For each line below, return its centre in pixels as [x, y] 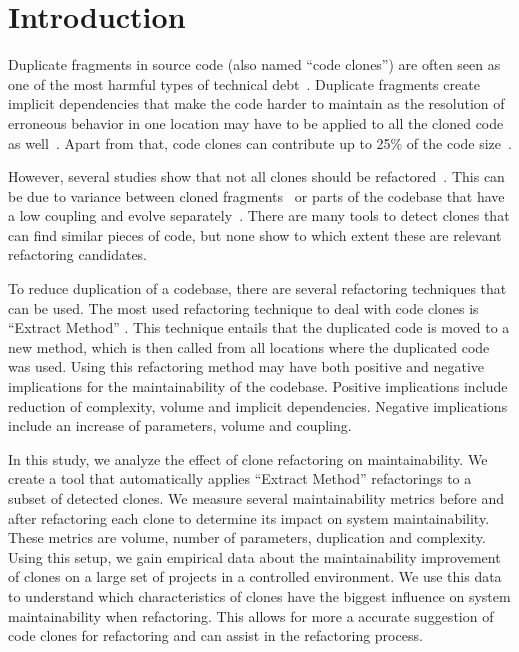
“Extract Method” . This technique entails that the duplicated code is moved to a [259, 327]
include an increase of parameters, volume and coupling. [180, 425]
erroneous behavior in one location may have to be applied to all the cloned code [256, 122]
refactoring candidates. [78, 254]
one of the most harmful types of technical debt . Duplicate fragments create [244, 83]
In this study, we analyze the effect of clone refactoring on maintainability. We [248, 458]
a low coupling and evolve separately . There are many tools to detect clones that [259, 215]
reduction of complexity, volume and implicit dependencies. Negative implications [258, 405]
